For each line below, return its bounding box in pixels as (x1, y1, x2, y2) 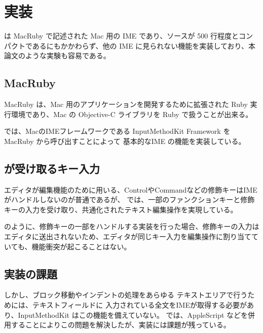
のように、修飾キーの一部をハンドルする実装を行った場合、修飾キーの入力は (4, 221, 259, 232)
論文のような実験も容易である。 (4, 50, 110, 61)
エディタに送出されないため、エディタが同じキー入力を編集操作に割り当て (4, 231, 252, 242)
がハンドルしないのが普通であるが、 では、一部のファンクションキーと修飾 (4, 194, 255, 205)
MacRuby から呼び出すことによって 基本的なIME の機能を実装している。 (4, 135, 246, 146)
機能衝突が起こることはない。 (31, 241, 131, 251)
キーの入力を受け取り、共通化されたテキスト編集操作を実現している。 (4, 204, 238, 214)
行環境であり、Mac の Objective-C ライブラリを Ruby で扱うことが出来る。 (4, 108, 253, 119)
